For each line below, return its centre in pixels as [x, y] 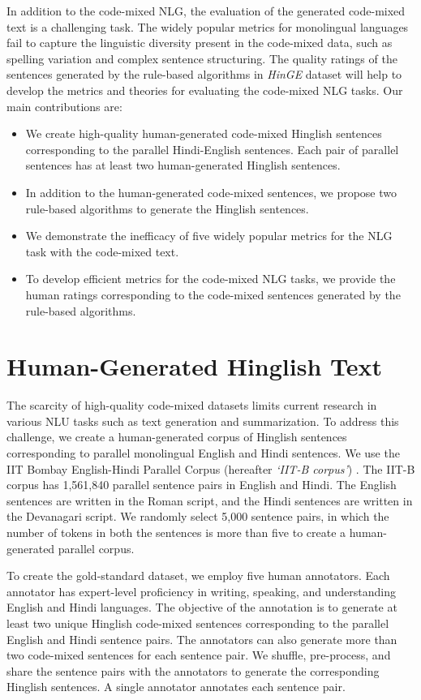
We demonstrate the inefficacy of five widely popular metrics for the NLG [209, 236]
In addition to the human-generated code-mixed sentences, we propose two [211, 192]
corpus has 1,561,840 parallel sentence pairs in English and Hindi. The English [202, 485]
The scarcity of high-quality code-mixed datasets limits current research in [192, 405]
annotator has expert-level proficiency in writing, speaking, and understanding [202, 591]
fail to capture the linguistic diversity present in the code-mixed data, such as [200, 43]
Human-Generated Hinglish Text [195, 366]
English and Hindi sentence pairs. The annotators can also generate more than [202, 639]
